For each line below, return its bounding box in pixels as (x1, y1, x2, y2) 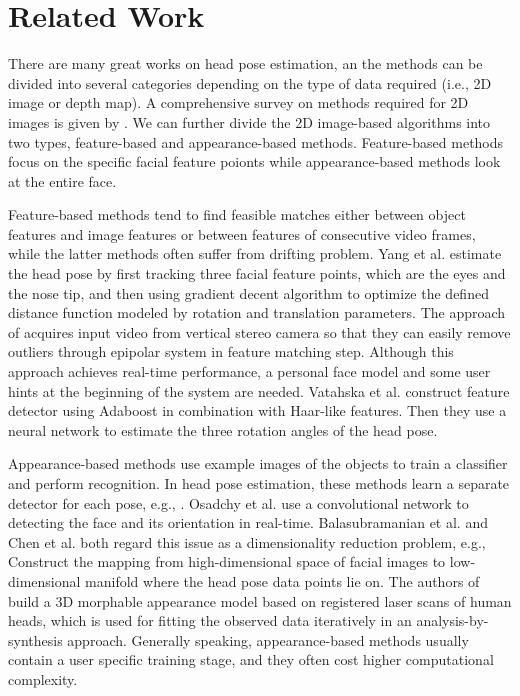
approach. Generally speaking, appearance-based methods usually (67, 629, 469, 650)
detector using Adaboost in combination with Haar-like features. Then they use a (8, 400, 507, 421)
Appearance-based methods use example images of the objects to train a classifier (8, 453, 508, 474)
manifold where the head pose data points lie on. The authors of (85, 570, 480, 591)
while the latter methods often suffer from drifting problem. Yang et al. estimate (8, 243, 502, 264)
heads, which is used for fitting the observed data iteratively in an (8, 610, 412, 631)
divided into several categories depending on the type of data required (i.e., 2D (8, 72, 492, 93)
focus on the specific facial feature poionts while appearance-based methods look (8, 151, 501, 172)
